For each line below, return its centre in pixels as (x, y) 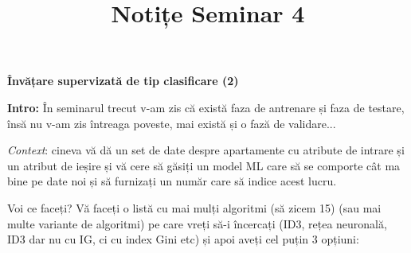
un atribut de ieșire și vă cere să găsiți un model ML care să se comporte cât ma (204, 165)
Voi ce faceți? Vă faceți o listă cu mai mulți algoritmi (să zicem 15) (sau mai (194, 207)
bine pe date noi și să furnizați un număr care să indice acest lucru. (172, 181)
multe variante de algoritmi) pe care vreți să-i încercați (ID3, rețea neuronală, (197, 223)
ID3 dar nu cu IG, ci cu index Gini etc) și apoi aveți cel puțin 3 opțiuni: (183, 239)
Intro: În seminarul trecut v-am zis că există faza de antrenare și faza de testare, (206, 107)
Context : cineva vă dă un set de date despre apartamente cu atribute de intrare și (206, 150)
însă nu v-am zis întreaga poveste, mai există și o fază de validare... (172, 123)
